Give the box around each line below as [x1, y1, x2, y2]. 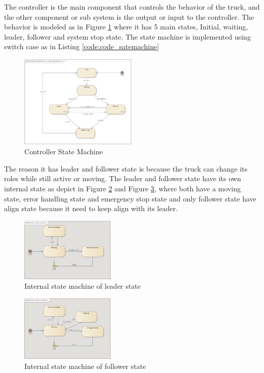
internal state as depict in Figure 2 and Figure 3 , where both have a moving [4, 183, 241, 194]
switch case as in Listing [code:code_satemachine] [4, 41, 159, 52]
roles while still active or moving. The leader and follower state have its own [4, 173, 241, 184]
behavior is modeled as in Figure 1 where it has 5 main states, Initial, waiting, [4, 21, 248, 32]
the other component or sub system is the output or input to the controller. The [4, 11, 254, 22]
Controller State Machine [24, 146, 103, 157]
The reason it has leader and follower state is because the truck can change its [4, 163, 248, 174]
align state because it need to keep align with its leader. [4, 203, 178, 214]
